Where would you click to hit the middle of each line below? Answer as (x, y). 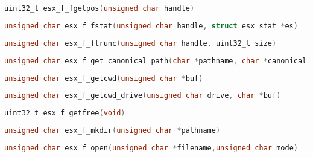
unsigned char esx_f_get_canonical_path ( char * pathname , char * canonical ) (158, 61)
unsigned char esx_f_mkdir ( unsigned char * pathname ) (112, 131)
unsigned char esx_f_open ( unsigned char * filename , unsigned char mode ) (151, 148)
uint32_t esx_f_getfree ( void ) (65, 113)
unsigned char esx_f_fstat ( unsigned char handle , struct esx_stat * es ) (151, 26)
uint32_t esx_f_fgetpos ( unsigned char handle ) (100, 8)
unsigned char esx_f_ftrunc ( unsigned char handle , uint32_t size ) (141, 43)
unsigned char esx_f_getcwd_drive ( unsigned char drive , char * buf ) (143, 96)
